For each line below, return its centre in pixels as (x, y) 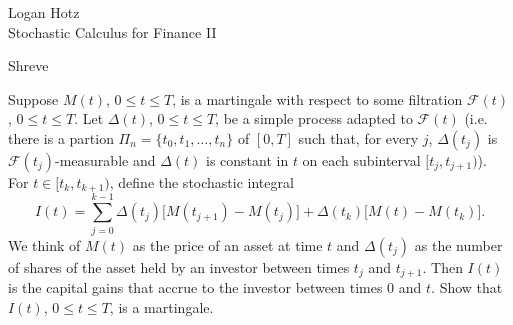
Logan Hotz (44, 12)
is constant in (247, 159)
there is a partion (61, 137)
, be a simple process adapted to (314, 118)
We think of (44, 244)
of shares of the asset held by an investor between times (179, 266)
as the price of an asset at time (227, 244)
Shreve (28, 65)
